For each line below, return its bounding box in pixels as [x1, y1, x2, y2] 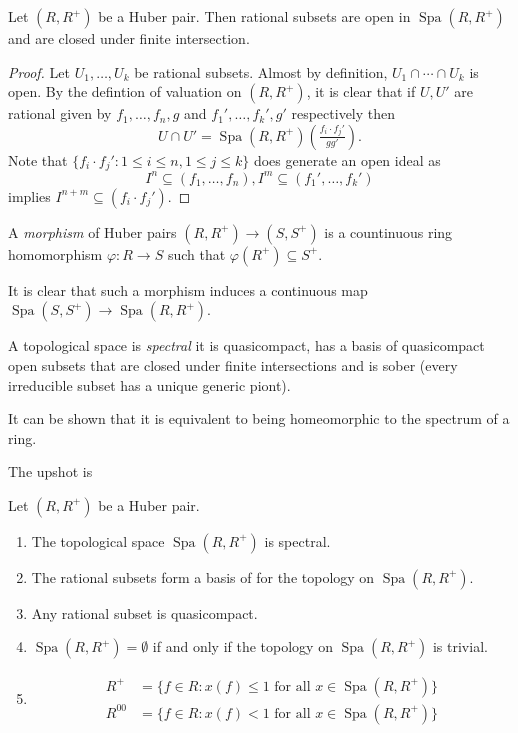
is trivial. [432, 636, 488, 657]
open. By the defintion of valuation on [8, 81, 242, 102]
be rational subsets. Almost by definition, [134, 61, 388, 82]
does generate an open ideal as [253, 149, 441, 170]
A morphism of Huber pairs [8, 221, 177, 242]
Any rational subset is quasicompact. [31, 602, 258, 623]
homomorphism [8, 243, 103, 264]
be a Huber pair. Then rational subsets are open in [98, 6, 411, 26]
